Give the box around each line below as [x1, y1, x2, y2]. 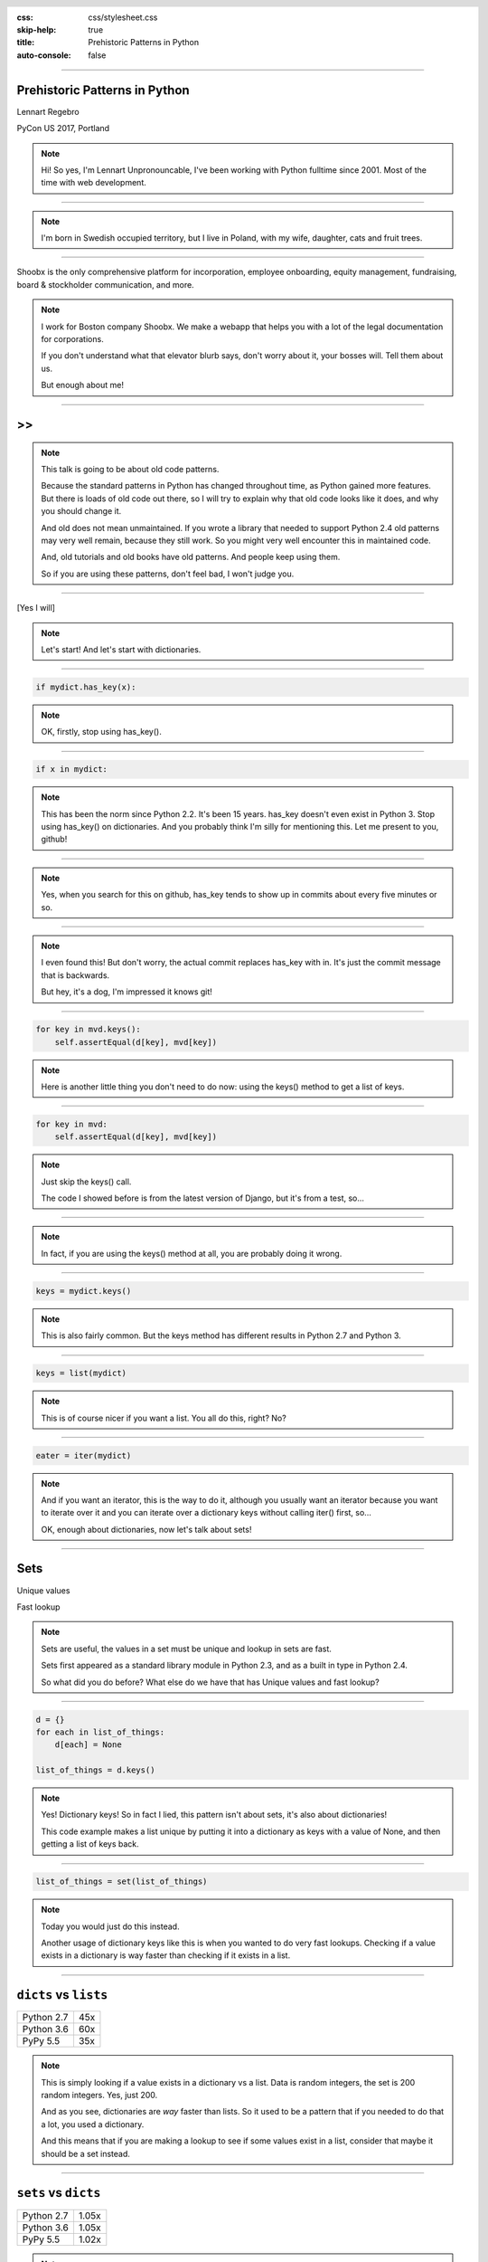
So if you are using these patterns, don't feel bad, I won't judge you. [41, 568, 295, 579]
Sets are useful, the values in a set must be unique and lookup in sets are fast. [41, 1643, 332, 1654]
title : [16, 37, 35, 48]
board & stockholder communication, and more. [16, 279, 194, 290]
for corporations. [41, 334, 104, 345]
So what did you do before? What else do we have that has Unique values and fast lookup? [41, 1677, 380, 1687]
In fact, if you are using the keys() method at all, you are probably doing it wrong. [41, 1248, 343, 1259]
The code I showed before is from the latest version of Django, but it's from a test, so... [41, 1193, 365, 1203]
